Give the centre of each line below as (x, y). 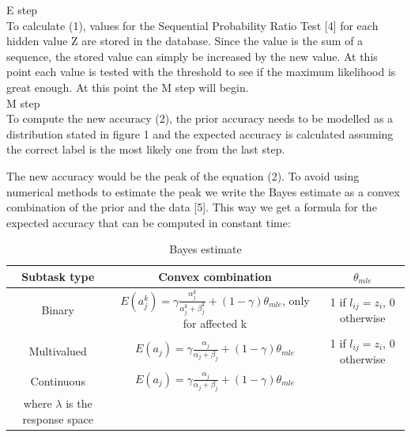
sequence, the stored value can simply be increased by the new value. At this (192, 56)
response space (58, 418)
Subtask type (58, 276)
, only (296, 300)
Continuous (58, 381)
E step (22, 9)
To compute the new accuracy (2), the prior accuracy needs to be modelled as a (200, 118)
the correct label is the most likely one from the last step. (146, 149)
